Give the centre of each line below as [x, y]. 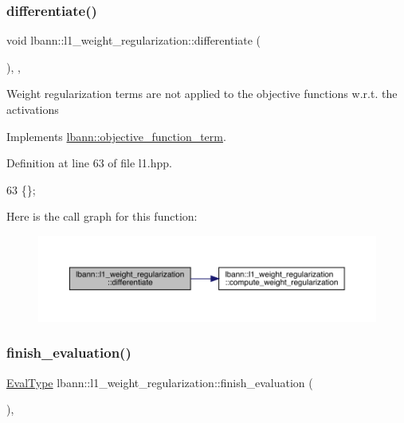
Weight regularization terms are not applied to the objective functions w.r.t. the [202, 94]
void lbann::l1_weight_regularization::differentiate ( [134, 40]
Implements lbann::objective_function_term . [116, 136]
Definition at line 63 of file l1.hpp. [89, 163]
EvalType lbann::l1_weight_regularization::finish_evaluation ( [160, 382]
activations [33, 109]
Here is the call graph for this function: [102, 216]
